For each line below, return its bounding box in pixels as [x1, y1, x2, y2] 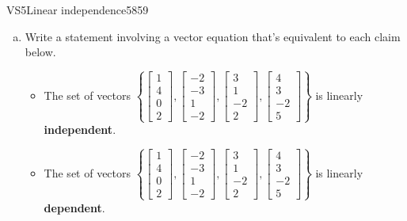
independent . [44, 121, 116, 138]
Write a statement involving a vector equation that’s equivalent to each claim [25, 28, 401, 44]
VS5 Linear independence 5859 [6, 2, 149, 17]
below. [25, 44, 56, 60]
